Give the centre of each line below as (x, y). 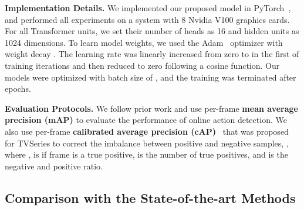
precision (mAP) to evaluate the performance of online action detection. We (146, 120)
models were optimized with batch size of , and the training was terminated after (151, 77)
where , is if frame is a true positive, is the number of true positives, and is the (146, 154)
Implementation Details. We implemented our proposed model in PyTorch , (148, 8)
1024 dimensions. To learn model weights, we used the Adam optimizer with (144, 42)
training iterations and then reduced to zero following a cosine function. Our (142, 65)
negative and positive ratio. (54, 166)
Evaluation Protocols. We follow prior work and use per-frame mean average (151, 108)
